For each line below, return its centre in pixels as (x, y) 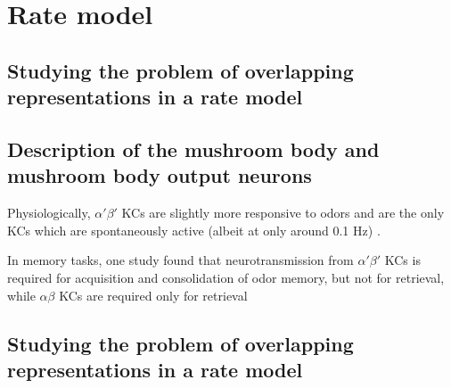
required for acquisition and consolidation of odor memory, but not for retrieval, (226, 277)
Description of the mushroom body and (193, 149)
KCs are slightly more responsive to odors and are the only (283, 213)
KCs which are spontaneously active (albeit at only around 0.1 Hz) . (194, 230)
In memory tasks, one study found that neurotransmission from (180, 260)
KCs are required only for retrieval (153, 295)
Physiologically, (49, 213)
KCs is (402, 260)
